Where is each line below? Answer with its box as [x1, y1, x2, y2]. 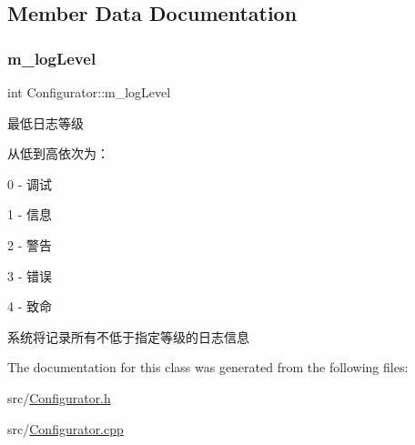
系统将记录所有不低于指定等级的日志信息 [7, 327, 249, 346]
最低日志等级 [7, 113, 84, 132]
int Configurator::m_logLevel [7, 83, 171, 101]
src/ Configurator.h [7, 388, 111, 407]
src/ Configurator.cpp [7, 419, 124, 438]
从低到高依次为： [7, 144, 109, 163]
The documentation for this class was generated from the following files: [7, 358, 409, 377]
